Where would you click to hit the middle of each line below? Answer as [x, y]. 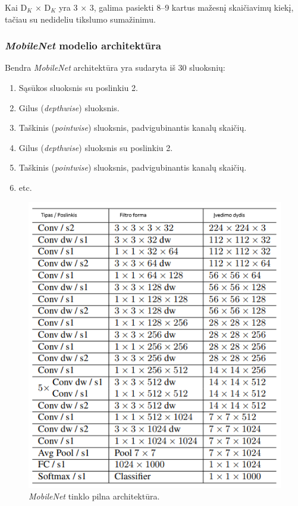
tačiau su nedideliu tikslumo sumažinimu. [80, 19]
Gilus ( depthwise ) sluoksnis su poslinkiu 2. [96, 147]
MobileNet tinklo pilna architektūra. [94, 496]
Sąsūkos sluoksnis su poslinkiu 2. [78, 87]
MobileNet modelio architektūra [83, 45]
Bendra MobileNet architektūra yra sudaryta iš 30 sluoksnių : [115, 67]
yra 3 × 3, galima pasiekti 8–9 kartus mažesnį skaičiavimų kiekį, [176, 7]
